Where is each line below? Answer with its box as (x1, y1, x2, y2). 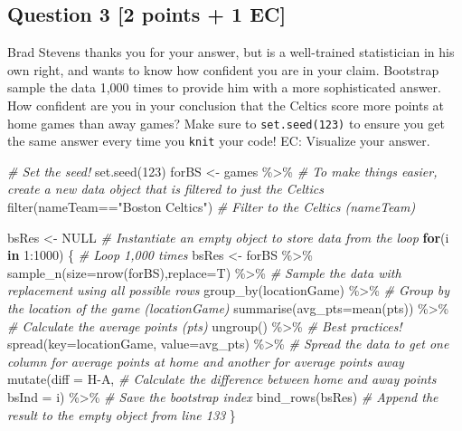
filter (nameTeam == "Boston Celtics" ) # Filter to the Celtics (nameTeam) (7, 197, 416, 216)
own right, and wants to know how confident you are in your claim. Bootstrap (7, 60, 439, 79)
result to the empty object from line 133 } (7, 405, 236, 424)
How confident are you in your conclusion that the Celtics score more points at (7, 95, 445, 114)
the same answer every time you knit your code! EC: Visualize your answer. (7, 131, 430, 150)
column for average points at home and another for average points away (7, 351, 404, 370)
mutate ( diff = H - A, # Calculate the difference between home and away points (7, 369, 437, 388)
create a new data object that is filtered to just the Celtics (7, 179, 324, 198)
